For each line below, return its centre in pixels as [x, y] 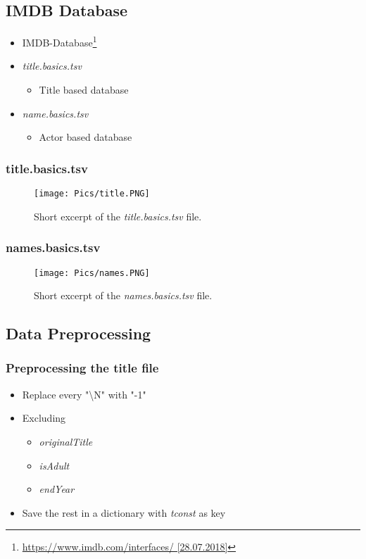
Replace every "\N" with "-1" [84, 394]
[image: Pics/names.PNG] [92, 273]
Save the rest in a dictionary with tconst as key [124, 512]
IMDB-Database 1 [59, 41]
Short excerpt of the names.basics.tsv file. [123, 295]
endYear [57, 489]
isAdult [54, 465]
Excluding [44, 418]
